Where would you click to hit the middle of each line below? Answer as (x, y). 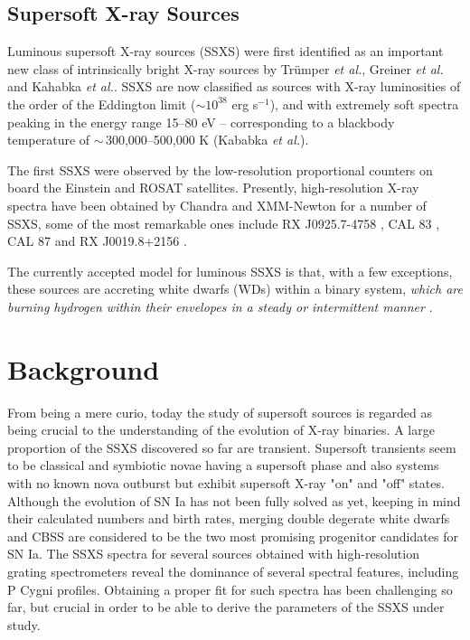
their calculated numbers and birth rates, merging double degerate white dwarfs (229, 518)
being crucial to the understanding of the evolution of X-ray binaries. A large (221, 430)
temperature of (49, 140)
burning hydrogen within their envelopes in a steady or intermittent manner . (220, 306)
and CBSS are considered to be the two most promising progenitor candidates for (233, 536)
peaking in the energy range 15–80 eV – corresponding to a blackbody (201, 122)
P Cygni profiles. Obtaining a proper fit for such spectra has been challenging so (230, 589)
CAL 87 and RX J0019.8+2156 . (97, 241)
